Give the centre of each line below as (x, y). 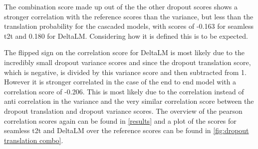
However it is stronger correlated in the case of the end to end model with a (120, 82)
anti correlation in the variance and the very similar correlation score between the (129, 101)
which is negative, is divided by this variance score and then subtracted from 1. (125, 72)
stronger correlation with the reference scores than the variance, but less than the (129, 16)
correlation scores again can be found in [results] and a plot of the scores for (120, 120)
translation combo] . (34, 140)
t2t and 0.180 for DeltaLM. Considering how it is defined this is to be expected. (126, 36)
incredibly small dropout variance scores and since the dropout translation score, (128, 62)
